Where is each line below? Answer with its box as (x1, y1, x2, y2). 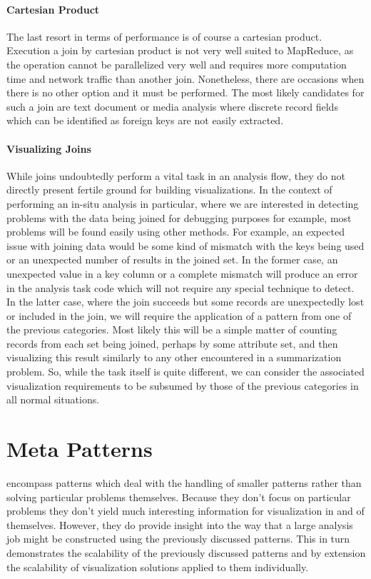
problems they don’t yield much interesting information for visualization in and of (6, 503, 365, 518)
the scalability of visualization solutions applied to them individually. (6, 559, 309, 574)
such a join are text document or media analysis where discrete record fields (6, 99, 338, 114)
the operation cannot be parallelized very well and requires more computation (6, 56, 347, 71)
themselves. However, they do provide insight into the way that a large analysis (6, 517, 353, 532)
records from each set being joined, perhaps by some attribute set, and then (6, 336, 338, 351)
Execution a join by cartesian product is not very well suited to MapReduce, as (6, 43, 354, 58)
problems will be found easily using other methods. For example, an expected (6, 224, 345, 239)
